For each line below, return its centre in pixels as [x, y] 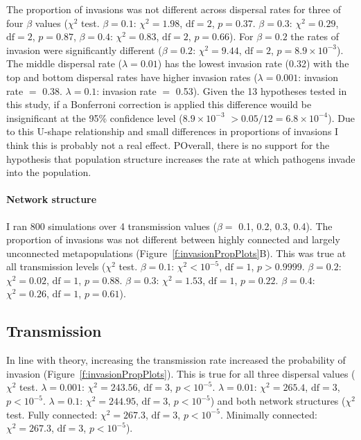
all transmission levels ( [56, 266]
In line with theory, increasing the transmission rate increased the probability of [176, 360]
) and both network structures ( [278, 401]
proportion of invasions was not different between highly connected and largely [173, 239]
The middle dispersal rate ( [64, 63]
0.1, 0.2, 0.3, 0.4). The [285, 226]
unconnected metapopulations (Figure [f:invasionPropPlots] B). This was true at [176, 253]
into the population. [49, 172]
